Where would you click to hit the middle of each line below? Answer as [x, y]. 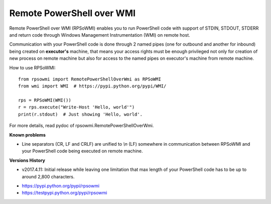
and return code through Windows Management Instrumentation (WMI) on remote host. [100, 35]
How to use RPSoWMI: [33, 67]
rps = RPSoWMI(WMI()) [45, 100]
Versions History [27, 160]
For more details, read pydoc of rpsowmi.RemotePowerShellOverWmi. [82, 126]
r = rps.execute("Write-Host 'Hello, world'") [77, 107]
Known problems [28, 135]
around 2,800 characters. [48, 176]
